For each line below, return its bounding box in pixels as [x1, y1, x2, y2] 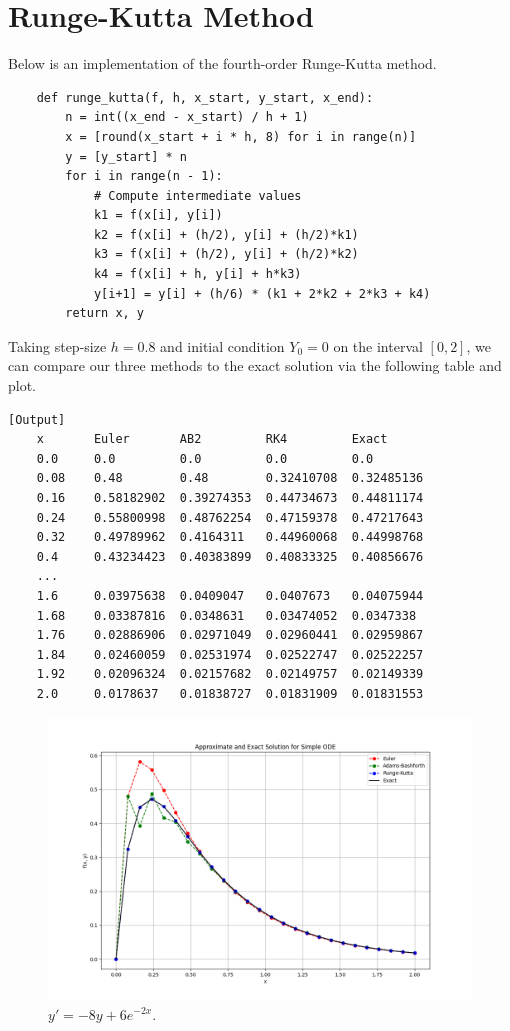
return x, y [65, 306, 145, 321]
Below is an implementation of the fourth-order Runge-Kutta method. [8, 53, 437, 74]
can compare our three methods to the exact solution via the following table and [8, 355, 502, 376]
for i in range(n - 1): [65, 169, 223, 184]
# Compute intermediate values [93, 188, 302, 203]
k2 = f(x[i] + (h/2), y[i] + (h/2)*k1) [93, 227, 359, 242]
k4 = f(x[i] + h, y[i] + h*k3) [93, 267, 302, 282]
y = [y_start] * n [65, 149, 187, 164]
